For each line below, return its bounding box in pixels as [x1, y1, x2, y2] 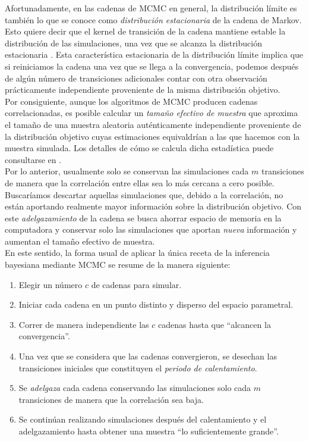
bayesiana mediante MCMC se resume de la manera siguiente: [5, 258, 231, 271]
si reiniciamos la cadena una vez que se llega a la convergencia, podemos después [5, 60, 299, 72]
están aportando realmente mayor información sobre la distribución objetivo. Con [5, 200, 302, 212]
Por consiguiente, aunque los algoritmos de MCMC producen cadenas [5, 95, 258, 107]
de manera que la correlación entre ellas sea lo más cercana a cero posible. [5, 176, 275, 189]
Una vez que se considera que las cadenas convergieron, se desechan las [18, 350, 277, 362]
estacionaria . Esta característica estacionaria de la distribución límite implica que [5, 48, 304, 61]
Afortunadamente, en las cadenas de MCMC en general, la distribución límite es [5, 2, 297, 14]
